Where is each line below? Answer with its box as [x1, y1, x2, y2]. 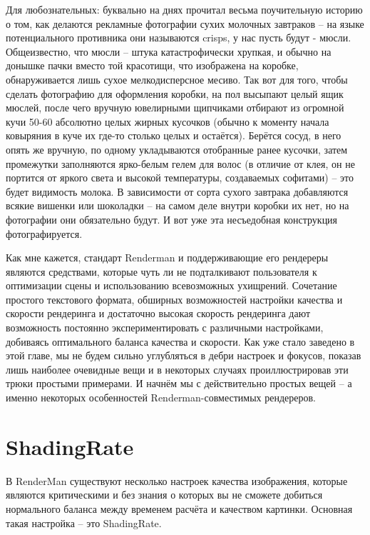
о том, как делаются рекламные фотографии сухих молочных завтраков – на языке [6, 16, 364, 31]
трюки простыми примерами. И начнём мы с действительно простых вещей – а [6, 376, 352, 391]
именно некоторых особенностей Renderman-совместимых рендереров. [6, 390, 316, 405]
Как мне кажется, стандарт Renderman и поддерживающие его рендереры [6, 250, 329, 265]
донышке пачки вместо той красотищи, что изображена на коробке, [6, 58, 299, 73]
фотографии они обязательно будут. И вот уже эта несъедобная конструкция [6, 211, 338, 226]
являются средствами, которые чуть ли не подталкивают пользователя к [6, 264, 317, 279]
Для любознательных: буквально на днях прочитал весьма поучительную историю [6, 2, 363, 16]
